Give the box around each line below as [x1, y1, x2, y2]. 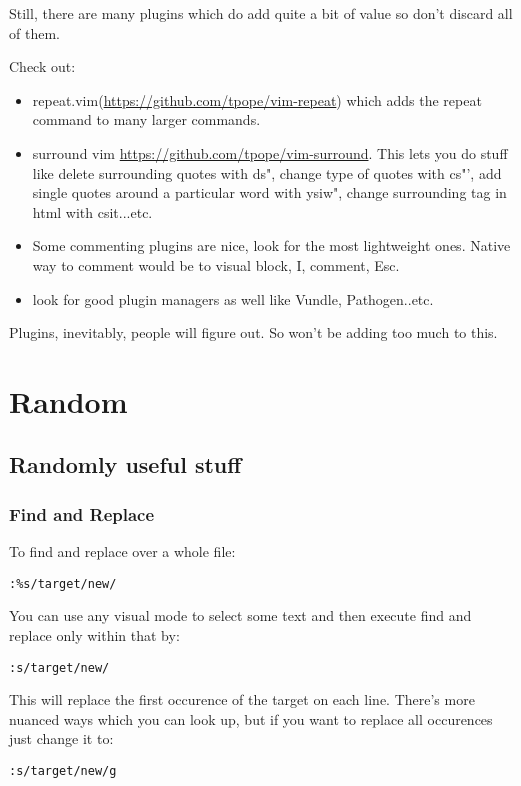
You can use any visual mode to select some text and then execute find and [9, 605, 472, 626]
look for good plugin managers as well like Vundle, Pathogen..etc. [32, 288, 434, 309]
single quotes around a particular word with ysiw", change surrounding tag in [32, 182, 507, 203]
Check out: [9, 56, 76, 77]
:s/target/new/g [9, 763, 117, 778]
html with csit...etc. [32, 201, 153, 222]
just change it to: [9, 728, 114, 749]
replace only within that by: [9, 624, 180, 645]
